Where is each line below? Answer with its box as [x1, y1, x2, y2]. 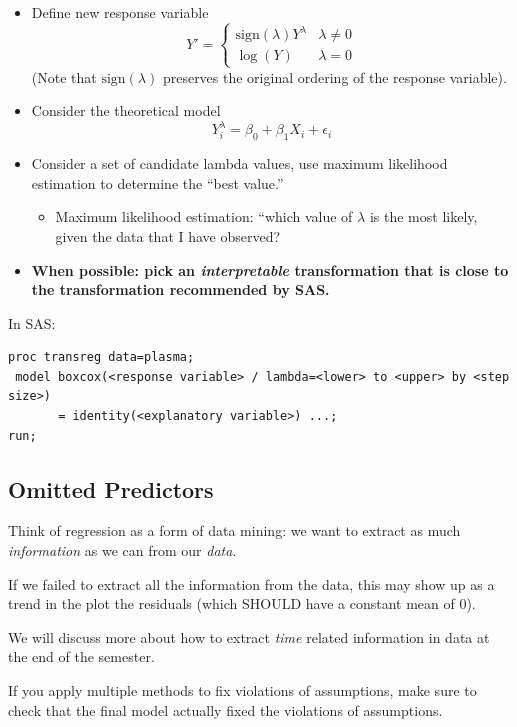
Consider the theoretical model [31, 100, 221, 121]
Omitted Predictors [8, 473, 214, 504]
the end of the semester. [8, 646, 155, 667]
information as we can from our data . [8, 540, 237, 561]
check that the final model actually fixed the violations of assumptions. [8, 699, 443, 720]
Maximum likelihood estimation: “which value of [55, 206, 353, 227]
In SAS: [8, 312, 56, 333]
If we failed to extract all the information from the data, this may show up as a [8, 573, 495, 594]
